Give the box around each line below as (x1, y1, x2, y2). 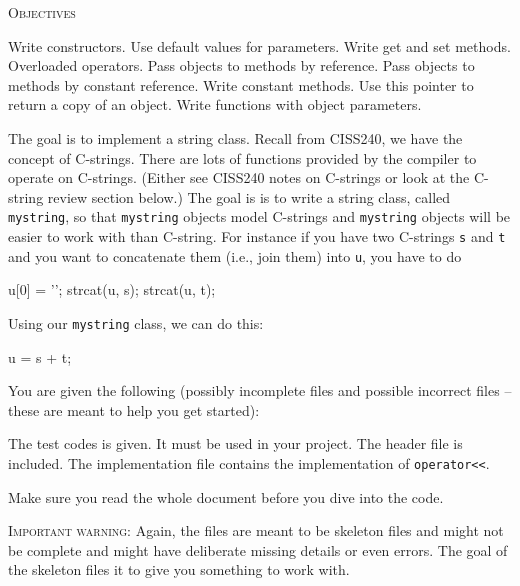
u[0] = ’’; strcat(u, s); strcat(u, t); (8, 279, 216, 300)
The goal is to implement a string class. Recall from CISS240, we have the (8, 127, 463, 148)
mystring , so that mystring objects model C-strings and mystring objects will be (8, 206, 511, 227)
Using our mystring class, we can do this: (8, 312, 264, 333)
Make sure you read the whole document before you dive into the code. (8, 486, 444, 507)
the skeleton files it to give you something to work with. (8, 559, 350, 580)
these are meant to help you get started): (8, 399, 260, 420)
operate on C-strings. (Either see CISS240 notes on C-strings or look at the (8, 167, 470, 188)
